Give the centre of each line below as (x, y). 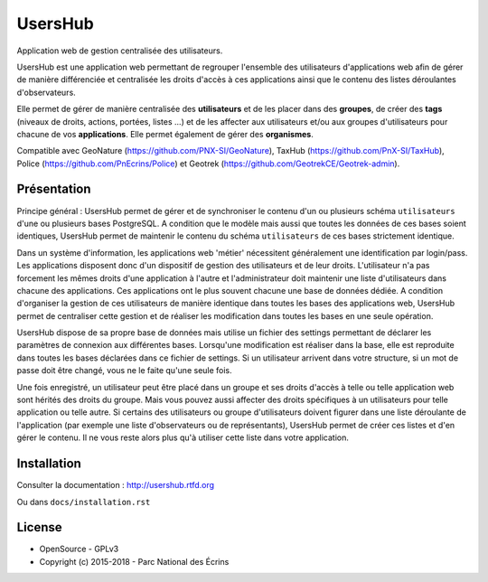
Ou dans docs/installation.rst (84, 502)
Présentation (54, 189)
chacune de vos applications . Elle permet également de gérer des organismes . (165, 134)
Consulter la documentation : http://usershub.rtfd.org (116, 485)
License (39, 527)
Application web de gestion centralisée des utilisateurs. (120, 51)
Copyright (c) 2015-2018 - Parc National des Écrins (134, 561)
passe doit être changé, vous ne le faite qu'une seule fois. (124, 371)
